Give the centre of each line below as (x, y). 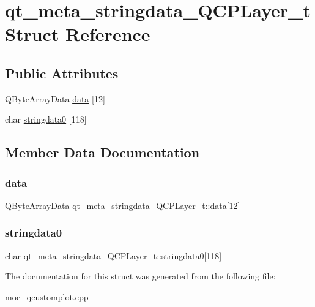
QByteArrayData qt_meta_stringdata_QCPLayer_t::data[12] (123, 205)
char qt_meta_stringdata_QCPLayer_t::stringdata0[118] (113, 255)
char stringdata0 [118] (46, 119)
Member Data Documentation (102, 152)
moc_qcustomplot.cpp (47, 296)
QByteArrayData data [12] (55, 98)
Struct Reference (78, 34)
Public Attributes (62, 73)
